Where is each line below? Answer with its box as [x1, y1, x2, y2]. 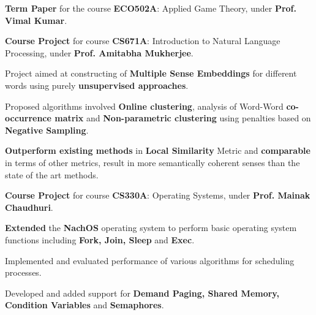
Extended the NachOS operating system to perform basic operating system [5, 221, 297, 234]
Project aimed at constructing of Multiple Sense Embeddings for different [5, 67, 297, 80]
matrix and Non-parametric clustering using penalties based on [55, 112, 311, 124]
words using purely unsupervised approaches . [5, 78, 189, 91]
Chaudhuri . [5, 200, 53, 213]
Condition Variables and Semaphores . [5, 298, 164, 311]
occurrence [5, 112, 51, 124]
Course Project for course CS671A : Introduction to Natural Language [5, 34, 280, 47]
